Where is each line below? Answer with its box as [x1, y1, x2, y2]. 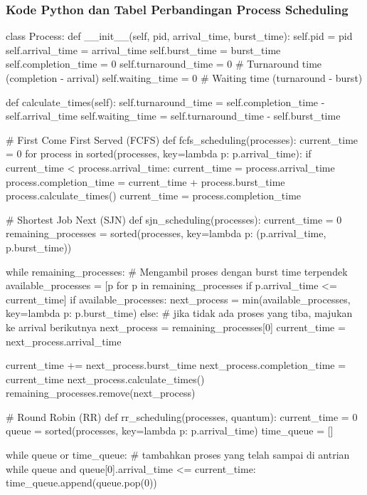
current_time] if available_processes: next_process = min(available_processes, [6, 291, 351, 306]
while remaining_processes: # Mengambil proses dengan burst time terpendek [6, 264, 348, 278]
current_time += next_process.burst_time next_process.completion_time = [6, 358, 346, 372]
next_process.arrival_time [6, 333, 122, 348]
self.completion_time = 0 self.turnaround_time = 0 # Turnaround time [6, 56, 322, 71]
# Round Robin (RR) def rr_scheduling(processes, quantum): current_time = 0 [6, 409, 358, 424]
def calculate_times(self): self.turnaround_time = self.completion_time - [6, 94, 325, 109]
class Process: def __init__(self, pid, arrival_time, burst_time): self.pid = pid [6, 28, 353, 43]
